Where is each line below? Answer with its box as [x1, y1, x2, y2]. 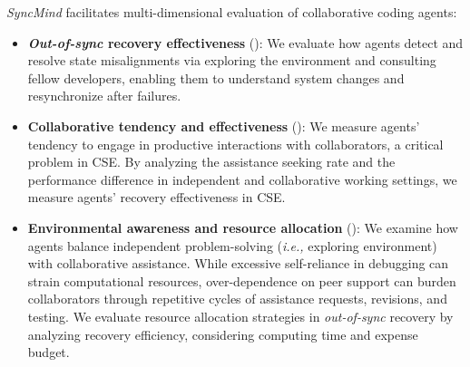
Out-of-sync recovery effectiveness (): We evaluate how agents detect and [27, 33, 464, 52]
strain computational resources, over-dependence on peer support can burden [27, 271, 456, 290]
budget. [27, 343, 70, 362]
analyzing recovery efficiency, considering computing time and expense [27, 324, 418, 343]
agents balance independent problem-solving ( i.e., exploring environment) [27, 236, 437, 255]
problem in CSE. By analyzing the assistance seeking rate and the [27, 152, 396, 171]
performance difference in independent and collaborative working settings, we [27, 169, 457, 188]
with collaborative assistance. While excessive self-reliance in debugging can [27, 254, 449, 273]
